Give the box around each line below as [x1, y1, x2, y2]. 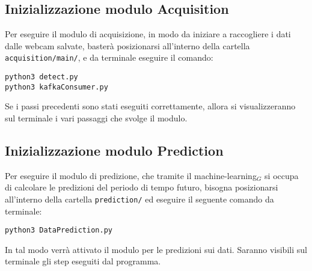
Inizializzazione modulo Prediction [5, 141, 224, 159]
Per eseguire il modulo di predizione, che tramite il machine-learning [5, 169, 257, 181]
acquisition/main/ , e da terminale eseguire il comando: [5, 51, 213, 64]
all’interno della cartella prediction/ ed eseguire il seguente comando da [5, 192, 274, 205]
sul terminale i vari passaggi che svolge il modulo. [5, 111, 188, 124]
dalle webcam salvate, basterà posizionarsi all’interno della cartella [5, 39, 250, 52]
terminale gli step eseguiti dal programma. [5, 255, 161, 267]
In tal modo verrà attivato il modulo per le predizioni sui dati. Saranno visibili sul [5, 243, 307, 255]
